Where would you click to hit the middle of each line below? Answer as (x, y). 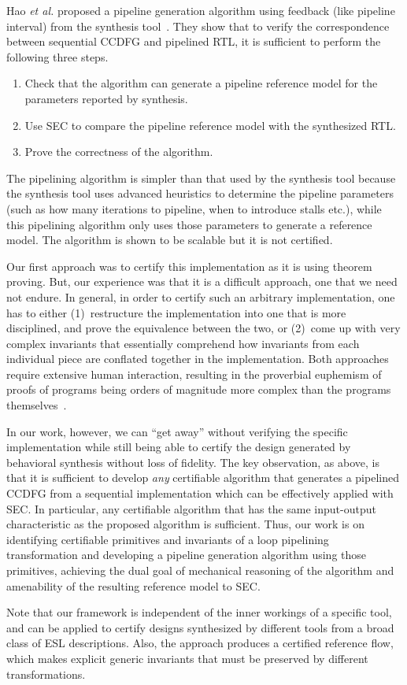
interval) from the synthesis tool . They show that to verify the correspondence (198, 26)
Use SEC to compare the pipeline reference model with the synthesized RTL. (210, 125)
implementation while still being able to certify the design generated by (179, 447)
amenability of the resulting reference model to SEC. (133, 585)
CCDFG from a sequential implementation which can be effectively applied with (200, 493)
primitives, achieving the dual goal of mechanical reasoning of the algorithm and (200, 570)
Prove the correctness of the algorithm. (119, 152)
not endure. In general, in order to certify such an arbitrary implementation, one (201, 296)
